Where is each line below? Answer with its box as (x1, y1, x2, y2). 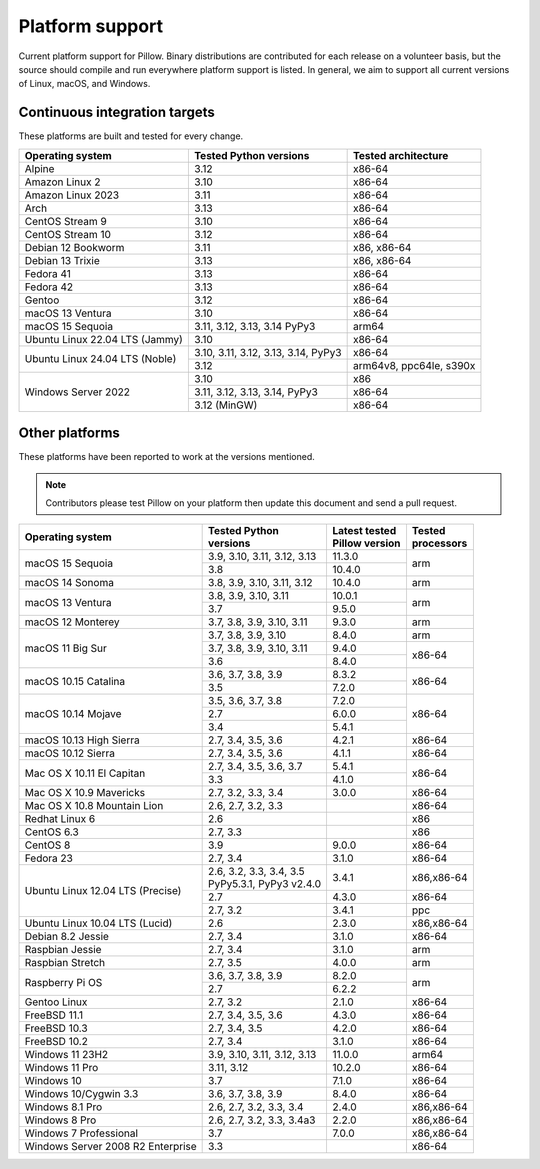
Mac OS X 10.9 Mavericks (24, 786, 145, 800)
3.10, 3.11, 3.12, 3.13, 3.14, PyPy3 (193, 345, 342, 359)
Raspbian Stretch (24, 956, 106, 970)
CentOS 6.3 (24, 825, 79, 839)
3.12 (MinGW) (193, 398, 258, 412)
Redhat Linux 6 (24, 812, 96, 826)
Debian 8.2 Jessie (24, 930, 110, 944)
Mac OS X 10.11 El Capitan (24, 766, 146, 780)
